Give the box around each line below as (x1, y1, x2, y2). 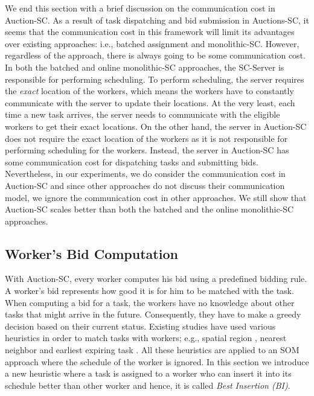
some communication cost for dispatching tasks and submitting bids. (5, 155, 258, 168)
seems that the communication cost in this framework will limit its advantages (5, 25, 295, 38)
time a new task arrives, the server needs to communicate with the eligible (5, 108, 280, 121)
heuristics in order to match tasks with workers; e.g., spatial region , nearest (5, 331, 287, 344)
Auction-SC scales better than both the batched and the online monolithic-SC (5, 203, 294, 216)
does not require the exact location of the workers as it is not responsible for (5, 132, 288, 144)
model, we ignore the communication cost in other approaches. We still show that (5, 191, 307, 203)
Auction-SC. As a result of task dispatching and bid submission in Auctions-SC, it (5, 13, 309, 26)
